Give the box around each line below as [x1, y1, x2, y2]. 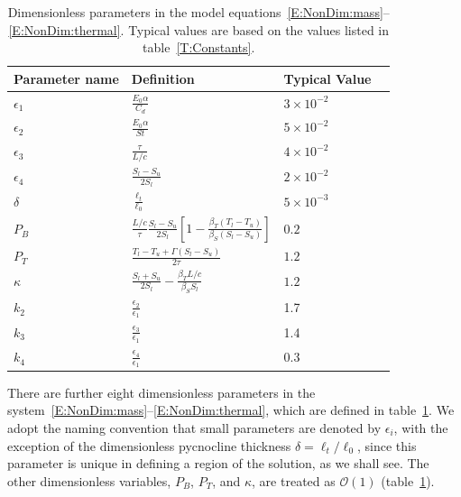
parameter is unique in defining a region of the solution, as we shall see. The [7, 454, 429, 473]
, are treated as [252, 471, 336, 490]
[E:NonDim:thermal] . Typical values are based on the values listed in [8, 20, 390, 39]
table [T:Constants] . [143, 38, 255, 57]
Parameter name [14, 69, 119, 87]
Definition [131, 69, 195, 87]
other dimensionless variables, [7, 471, 171, 490]
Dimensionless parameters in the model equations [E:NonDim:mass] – [7, 3, 390, 21]
